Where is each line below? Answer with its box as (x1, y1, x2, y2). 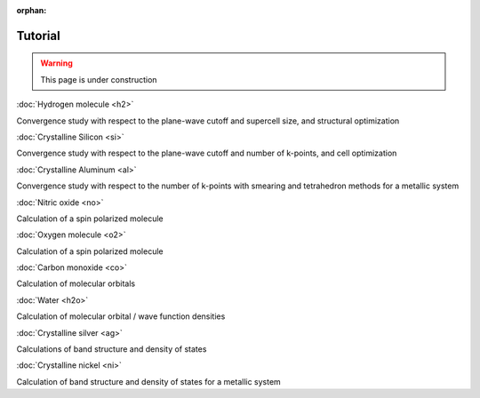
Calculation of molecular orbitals (16, 278, 136, 289)
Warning (40, 58, 73, 68)
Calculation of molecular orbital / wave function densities (16, 311, 226, 322)
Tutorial (16, 28, 61, 44)
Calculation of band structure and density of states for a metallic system (16, 376, 282, 386)
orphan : (16, 5, 47, 15)
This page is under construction (40, 74, 157, 84)
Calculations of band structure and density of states (16, 344, 207, 354)
